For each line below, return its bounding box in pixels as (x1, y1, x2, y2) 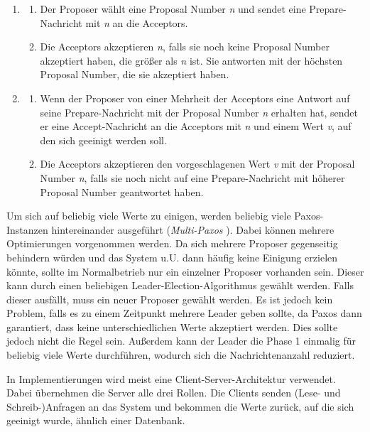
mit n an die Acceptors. (85, 15, 188, 30)
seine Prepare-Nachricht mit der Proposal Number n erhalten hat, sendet (40, 104, 359, 119)
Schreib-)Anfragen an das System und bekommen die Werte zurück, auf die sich (6, 399, 354, 414)
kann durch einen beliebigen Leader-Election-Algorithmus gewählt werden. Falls (6, 278, 354, 293)
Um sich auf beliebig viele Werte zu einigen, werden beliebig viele (6, 208, 291, 223)
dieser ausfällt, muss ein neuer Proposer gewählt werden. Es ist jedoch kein (6, 291, 333, 306)
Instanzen (6, 222, 48, 237)
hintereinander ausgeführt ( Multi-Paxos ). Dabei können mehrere (51, 222, 334, 237)
